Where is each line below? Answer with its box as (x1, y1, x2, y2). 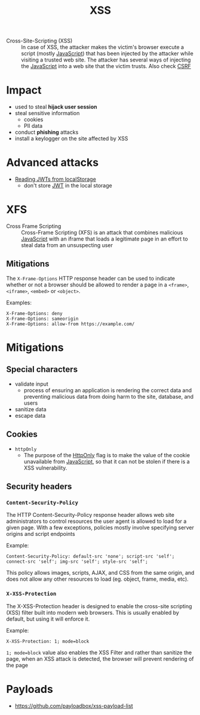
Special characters (6, 365, 78, 375)
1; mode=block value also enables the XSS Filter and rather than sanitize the (6, 649, 192, 656)
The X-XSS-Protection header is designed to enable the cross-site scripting (6, 602, 192, 609)
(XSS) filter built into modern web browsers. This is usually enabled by (6, 609, 179, 616)
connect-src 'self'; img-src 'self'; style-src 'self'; (6, 559, 148, 565)
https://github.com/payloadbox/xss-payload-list (14, 702, 133, 709)
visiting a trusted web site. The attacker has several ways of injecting (21, 56, 191, 63)
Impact (6, 84, 42, 97)
